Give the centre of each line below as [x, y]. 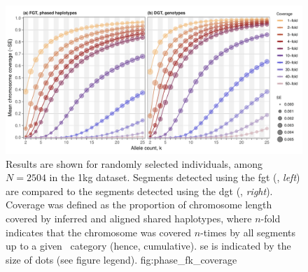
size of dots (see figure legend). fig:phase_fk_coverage [121, 259]
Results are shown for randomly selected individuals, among [134, 163]
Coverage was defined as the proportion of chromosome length [139, 205]
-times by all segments [248, 232]
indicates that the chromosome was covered [99, 232]
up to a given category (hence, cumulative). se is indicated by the [148, 246]
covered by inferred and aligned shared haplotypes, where [129, 218]
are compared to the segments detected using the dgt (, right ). [139, 191]
